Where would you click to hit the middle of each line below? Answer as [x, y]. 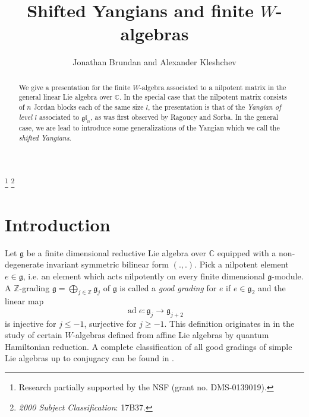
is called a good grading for [168, 287]
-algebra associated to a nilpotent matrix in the [213, 87]
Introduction [58, 224]
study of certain [34, 335]
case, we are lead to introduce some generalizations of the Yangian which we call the [149, 128]
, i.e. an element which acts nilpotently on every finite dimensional [144, 276]
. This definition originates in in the [229, 323]
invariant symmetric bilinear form [108, 264]
